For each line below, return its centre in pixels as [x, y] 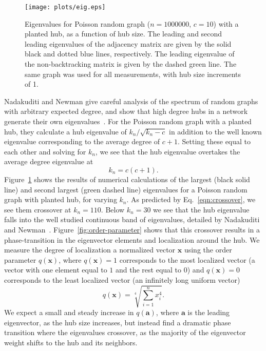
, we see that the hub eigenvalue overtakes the [168, 151]
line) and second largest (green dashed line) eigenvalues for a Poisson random [126, 189]
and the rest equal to [149, 270]
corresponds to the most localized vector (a [187, 259]
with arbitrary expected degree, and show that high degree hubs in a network [126, 111]
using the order [208, 250]
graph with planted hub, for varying [61, 199]
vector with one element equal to [56, 270]
